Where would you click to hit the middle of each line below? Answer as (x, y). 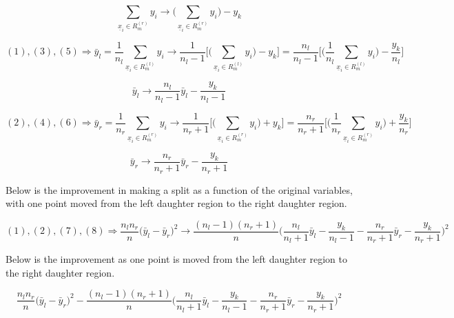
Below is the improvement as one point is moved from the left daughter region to (176, 259)
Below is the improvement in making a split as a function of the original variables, (179, 189)
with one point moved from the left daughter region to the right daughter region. (176, 203)
